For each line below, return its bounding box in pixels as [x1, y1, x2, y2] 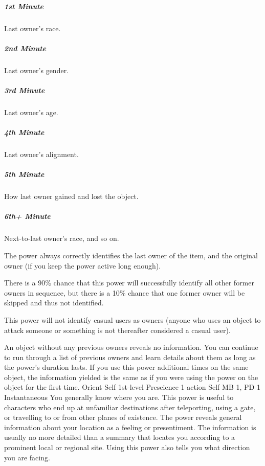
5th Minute [4, 169, 45, 180]
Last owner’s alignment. [4, 149, 79, 160]
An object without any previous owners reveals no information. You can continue [4, 342, 258, 352]
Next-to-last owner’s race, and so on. [4, 233, 119, 243]
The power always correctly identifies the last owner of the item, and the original [4, 250, 258, 260]
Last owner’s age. [4, 106, 58, 117]
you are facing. [4, 452, 50, 462]
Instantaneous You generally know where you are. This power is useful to [4, 392, 234, 403]
